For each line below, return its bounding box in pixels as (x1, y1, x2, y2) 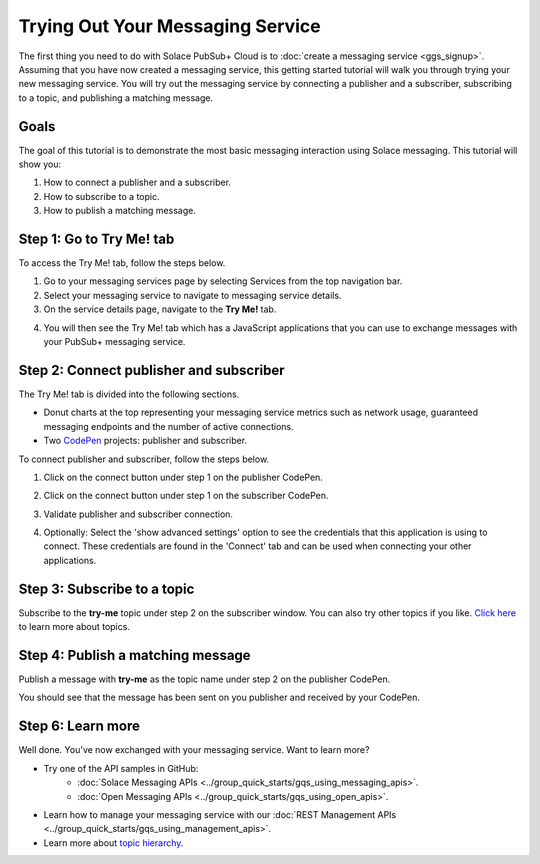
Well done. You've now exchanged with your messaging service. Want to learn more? (18, 744, 370, 756)
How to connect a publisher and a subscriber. (43, 176, 232, 189)
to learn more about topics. (18, 621, 130, 633)
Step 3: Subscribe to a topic (18, 580, 195, 597)
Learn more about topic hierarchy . (43, 836, 184, 849)
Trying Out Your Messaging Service (18, 15, 321, 37)
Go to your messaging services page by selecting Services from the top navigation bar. (43, 275, 403, 287)
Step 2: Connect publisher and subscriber (18, 361, 285, 379)
